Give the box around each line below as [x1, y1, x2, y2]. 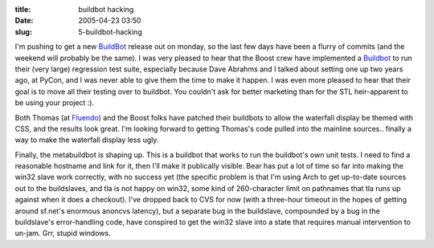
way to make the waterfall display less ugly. [14, 135, 159, 144]
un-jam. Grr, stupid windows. [14, 229, 112, 238]
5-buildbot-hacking [78, 26, 142, 36]
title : [14, 5, 31, 14]
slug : [14, 26, 32, 36]
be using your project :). [14, 98, 95, 108]
